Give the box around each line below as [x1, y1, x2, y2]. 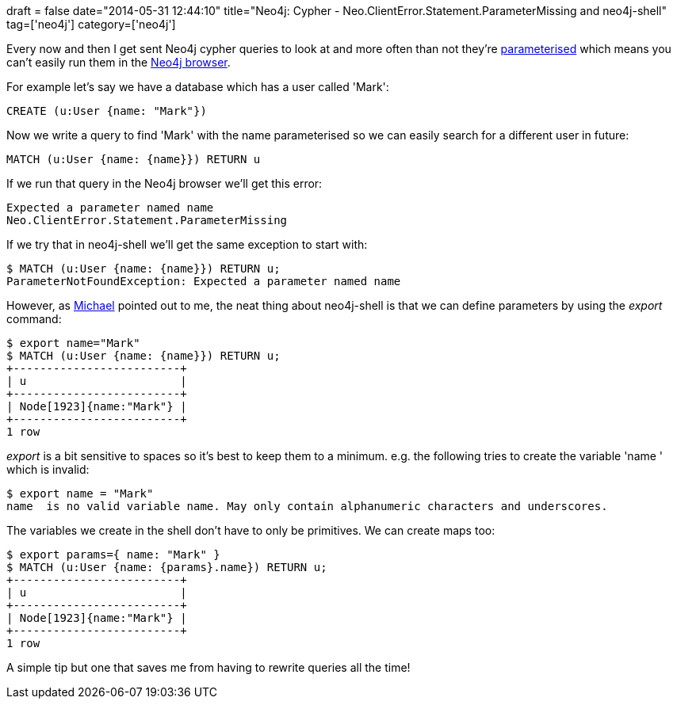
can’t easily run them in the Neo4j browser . [6, 55, 231, 69]
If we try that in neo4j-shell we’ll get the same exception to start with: [6, 238, 368, 251]
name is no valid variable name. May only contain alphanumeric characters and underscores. [6, 500, 608, 513]
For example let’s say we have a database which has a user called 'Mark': [6, 80, 389, 93]
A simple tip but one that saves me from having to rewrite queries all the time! [6, 661, 411, 674]
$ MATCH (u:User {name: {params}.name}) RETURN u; [6, 561, 327, 574]
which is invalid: [6, 463, 90, 476]
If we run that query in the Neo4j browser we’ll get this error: [6, 177, 323, 190]
